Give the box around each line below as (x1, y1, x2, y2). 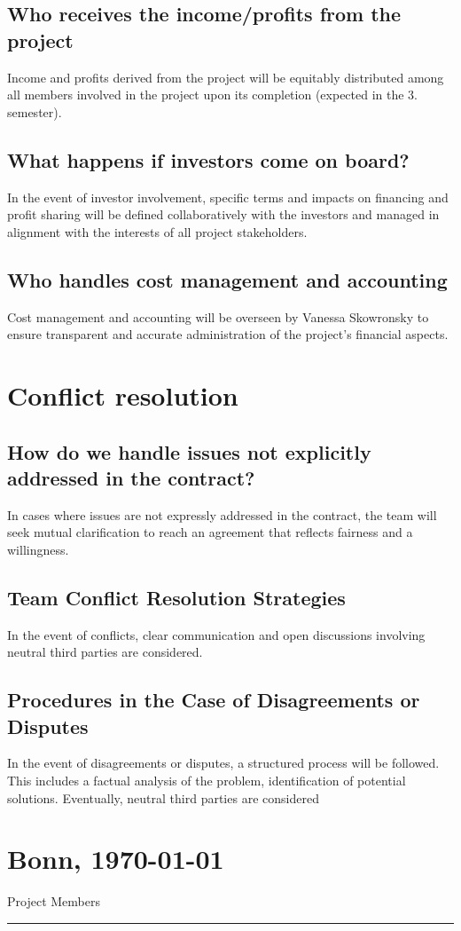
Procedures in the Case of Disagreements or (7, 686, 420, 714)
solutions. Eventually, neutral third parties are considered (7, 788, 319, 807)
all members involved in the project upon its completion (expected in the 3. (7, 85, 418, 104)
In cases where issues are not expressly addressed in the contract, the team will (7, 505, 437, 524)
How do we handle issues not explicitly (7, 438, 371, 465)
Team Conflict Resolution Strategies (7, 583, 346, 611)
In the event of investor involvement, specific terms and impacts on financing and (7, 187, 449, 206)
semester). (7, 102, 62, 121)
